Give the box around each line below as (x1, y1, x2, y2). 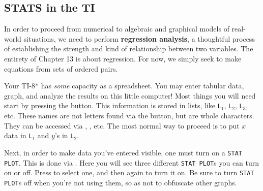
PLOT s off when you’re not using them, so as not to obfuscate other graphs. (4, 177, 237, 187)
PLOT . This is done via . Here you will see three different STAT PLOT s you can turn (4, 157, 259, 168)
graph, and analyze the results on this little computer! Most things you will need (4, 90, 256, 101)
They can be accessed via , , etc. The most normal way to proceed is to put (4, 120, 240, 131)
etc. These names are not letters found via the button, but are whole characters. (4, 110, 254, 121)
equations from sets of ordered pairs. (4, 63, 118, 74)
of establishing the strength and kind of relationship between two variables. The (4, 43, 253, 54)
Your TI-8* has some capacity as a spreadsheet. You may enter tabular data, (4, 80, 244, 91)
